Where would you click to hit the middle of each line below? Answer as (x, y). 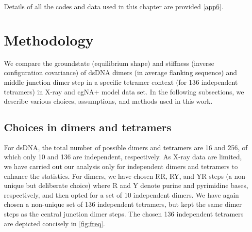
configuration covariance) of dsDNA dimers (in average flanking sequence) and (121, 72)
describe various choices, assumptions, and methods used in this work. (108, 101)
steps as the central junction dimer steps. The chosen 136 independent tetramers (124, 214)
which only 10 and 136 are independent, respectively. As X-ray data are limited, (123, 157)
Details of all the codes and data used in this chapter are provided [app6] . (114, 6)
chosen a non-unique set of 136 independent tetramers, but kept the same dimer (123, 204)
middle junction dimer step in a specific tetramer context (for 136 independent (121, 82)
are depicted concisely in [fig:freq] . (55, 223)
